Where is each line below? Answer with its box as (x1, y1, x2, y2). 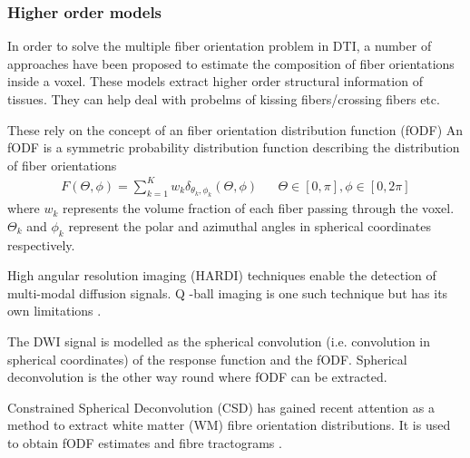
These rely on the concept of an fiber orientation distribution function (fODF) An (7, 120, 464, 139)
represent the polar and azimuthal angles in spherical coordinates (68, 216, 431, 235)
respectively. (7, 235, 75, 254)
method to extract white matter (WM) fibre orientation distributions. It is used (7, 415, 451, 434)
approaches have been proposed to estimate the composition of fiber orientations (7, 54, 455, 73)
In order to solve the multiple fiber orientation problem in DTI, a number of (7, 36, 432, 55)
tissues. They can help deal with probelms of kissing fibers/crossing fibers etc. (7, 90, 440, 108)
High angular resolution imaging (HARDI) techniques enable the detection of (7, 266, 436, 285)
